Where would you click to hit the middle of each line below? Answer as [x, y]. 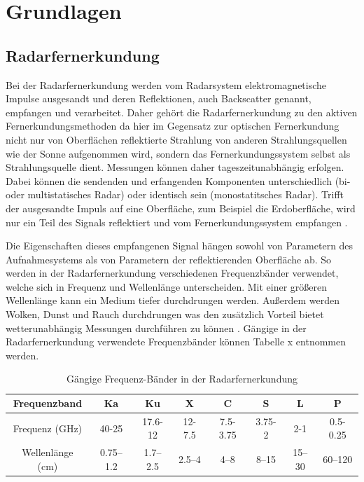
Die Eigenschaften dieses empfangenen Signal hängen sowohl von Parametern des [180, 246]
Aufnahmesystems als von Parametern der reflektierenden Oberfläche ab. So [169, 259]
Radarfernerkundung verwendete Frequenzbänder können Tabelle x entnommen [176, 342]
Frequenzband [48, 403]
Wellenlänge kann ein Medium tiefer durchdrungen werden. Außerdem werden [173, 300]
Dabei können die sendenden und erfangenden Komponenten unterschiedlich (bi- [178, 180]
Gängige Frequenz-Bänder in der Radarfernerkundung [182, 379]
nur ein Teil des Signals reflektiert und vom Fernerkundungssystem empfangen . [177, 222]
